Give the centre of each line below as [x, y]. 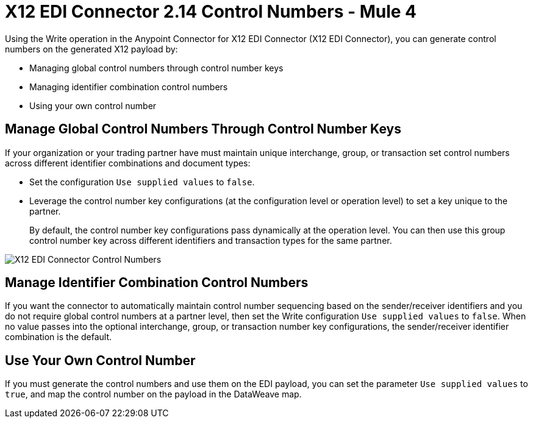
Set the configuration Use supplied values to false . [142, 182]
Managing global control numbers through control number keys [156, 68]
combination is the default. [59, 337]
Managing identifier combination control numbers [129, 87]
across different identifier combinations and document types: [128, 163]
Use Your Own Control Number [100, 360]
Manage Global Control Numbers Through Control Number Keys [203, 129]
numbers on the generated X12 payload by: [91, 49]
